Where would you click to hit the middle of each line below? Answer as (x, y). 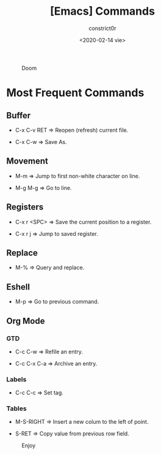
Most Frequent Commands (75, 93)
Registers (25, 207)
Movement (27, 161)
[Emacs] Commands (102, 11)
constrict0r (102, 28)
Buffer (19, 115)
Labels (16, 379)
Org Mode (26, 321)
